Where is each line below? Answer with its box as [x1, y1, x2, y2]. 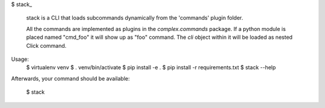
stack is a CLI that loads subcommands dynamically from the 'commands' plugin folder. [26, 14, 243, 21]
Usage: [11, 55, 29, 63]
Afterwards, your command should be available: [11, 75, 130, 82]
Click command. [26, 42, 67, 49]
